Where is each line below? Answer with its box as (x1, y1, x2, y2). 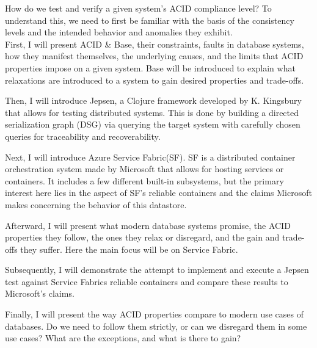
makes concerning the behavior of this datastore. (5, 198, 187, 211)
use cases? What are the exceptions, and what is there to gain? (5, 332, 241, 344)
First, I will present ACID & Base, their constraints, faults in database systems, (5, 37, 304, 50)
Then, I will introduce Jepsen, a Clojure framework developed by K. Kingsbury (5, 94, 302, 107)
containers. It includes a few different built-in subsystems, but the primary (5, 174, 284, 187)
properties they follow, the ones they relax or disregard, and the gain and (5, 231, 280, 244)
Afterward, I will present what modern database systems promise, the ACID (5, 219, 291, 231)
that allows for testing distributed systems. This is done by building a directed (5, 106, 299, 118)
